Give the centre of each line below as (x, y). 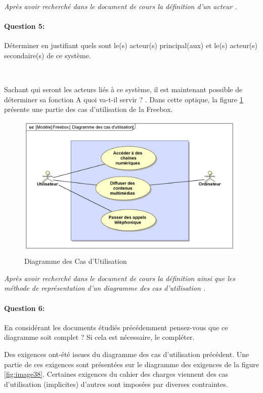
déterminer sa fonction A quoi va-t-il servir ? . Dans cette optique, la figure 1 (124, 99)
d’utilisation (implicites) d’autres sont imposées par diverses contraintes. (116, 384)
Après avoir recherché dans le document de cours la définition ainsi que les (120, 278)
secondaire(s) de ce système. (48, 55)
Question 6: (25, 308)
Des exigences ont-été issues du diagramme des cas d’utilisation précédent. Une (127, 354)
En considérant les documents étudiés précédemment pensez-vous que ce (116, 327)
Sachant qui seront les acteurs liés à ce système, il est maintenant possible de (123, 89)
